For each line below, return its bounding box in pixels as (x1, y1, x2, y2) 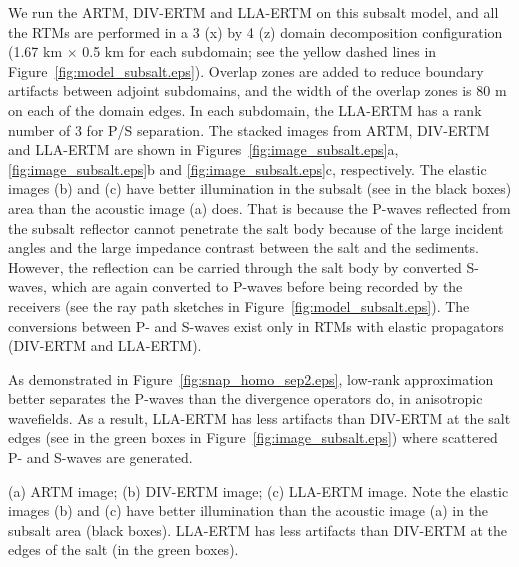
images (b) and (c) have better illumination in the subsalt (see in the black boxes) (8, 178, 512, 199)
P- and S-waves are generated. (8, 447, 193, 468)
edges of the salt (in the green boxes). (8, 539, 239, 560)
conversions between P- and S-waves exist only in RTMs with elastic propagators (8, 315, 504, 336)
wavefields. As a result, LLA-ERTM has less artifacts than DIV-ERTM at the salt (8, 407, 511, 428)
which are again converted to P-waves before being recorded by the (51, 276, 463, 297)
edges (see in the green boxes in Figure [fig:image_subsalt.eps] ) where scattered (8, 427, 498, 448)
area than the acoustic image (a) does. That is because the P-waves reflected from (8, 197, 511, 218)
